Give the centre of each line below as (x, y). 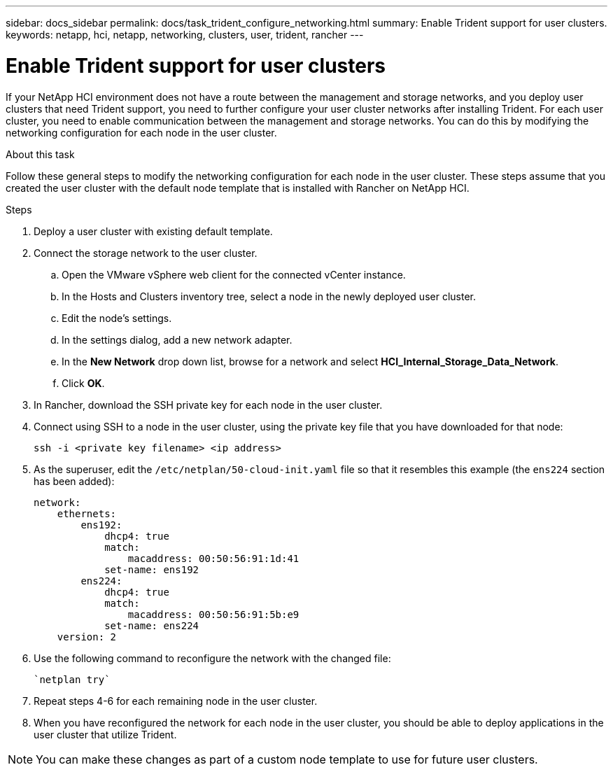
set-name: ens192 (152, 569)
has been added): (74, 481)
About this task (40, 154)
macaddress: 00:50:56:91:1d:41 (213, 558)
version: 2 (87, 637)
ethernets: (87, 513)
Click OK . (83, 383)
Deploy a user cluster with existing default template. (153, 231)
